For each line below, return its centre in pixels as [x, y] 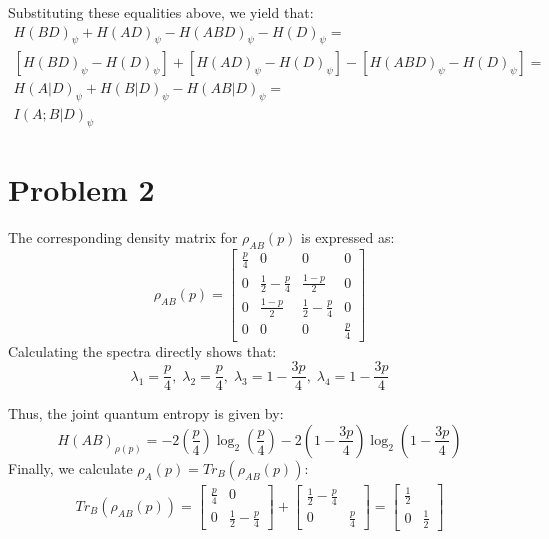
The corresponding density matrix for [123, 237]
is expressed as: [348, 237]
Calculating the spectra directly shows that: [142, 350]
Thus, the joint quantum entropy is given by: [146, 413]
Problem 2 [81, 189]
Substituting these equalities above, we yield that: [161, 12]
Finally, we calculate [70, 467]
